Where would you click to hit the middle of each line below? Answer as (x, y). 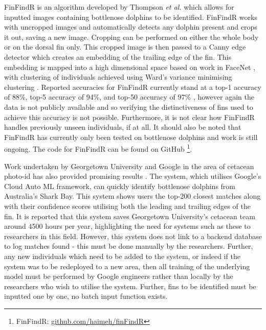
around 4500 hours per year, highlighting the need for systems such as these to (127, 226)
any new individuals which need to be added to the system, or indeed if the (122, 256)
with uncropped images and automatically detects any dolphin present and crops (131, 27)
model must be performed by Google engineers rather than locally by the (119, 276)
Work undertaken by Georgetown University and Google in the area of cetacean (129, 166)
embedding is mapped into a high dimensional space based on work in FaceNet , (130, 67)
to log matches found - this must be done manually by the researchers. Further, (129, 246)
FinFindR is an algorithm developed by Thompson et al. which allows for (119, 7)
